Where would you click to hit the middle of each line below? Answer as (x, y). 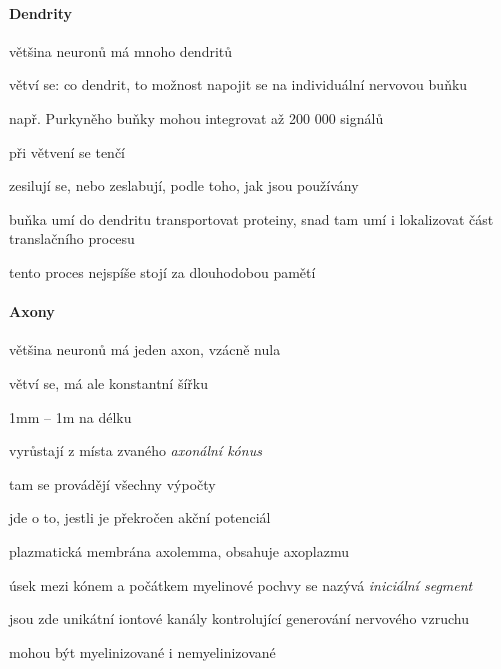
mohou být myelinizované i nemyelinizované (142, 651)
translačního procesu (72, 238)
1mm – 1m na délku (70, 416)
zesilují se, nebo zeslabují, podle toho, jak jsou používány (184, 185)
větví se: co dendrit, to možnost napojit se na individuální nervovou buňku (238, 84)
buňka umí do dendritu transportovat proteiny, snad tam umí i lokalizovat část (251, 218)
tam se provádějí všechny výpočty (112, 483)
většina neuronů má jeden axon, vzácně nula (145, 349)
